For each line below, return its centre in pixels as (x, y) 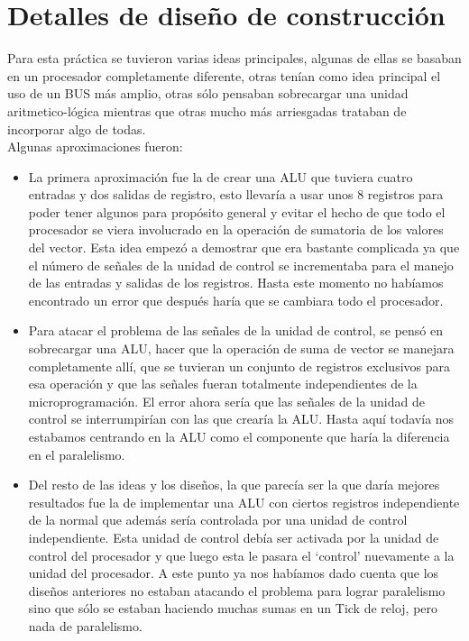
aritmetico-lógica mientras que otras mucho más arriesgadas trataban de (207, 110)
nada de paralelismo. (85, 625)
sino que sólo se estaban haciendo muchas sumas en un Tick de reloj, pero (233, 608)
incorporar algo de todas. (77, 128)
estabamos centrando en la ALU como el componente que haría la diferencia (239, 436)
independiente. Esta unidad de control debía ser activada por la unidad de (234, 537)
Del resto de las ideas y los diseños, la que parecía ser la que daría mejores (234, 485)
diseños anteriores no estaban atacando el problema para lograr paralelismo (237, 590)
